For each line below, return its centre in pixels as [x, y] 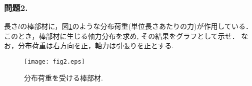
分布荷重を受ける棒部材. [63, 77]
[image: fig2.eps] [54, 62]
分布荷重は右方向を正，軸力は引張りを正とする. [96, 45]
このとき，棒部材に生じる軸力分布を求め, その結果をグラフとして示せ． [121, 36]
